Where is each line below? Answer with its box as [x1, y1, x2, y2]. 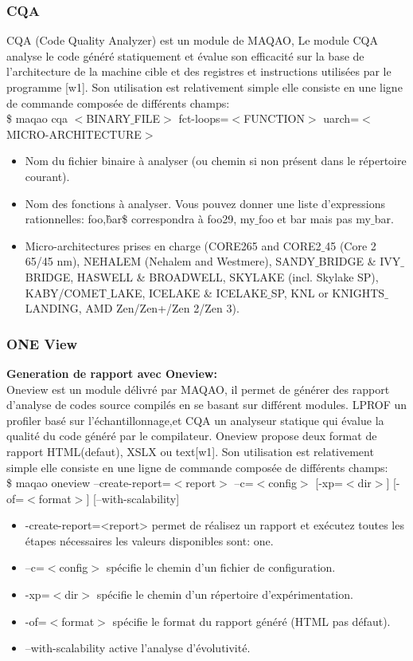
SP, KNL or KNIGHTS [271, 284, 385, 301]
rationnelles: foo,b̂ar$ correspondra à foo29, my [25, 210, 255, 227]
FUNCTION [244, 110, 305, 127]
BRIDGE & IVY [318, 253, 401, 270]
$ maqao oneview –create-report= [6, 474, 171, 491]
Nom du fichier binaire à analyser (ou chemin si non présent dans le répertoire [25, 152, 407, 169]
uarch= [323, 110, 360, 127]
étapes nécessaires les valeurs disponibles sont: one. [25, 532, 274, 549]
